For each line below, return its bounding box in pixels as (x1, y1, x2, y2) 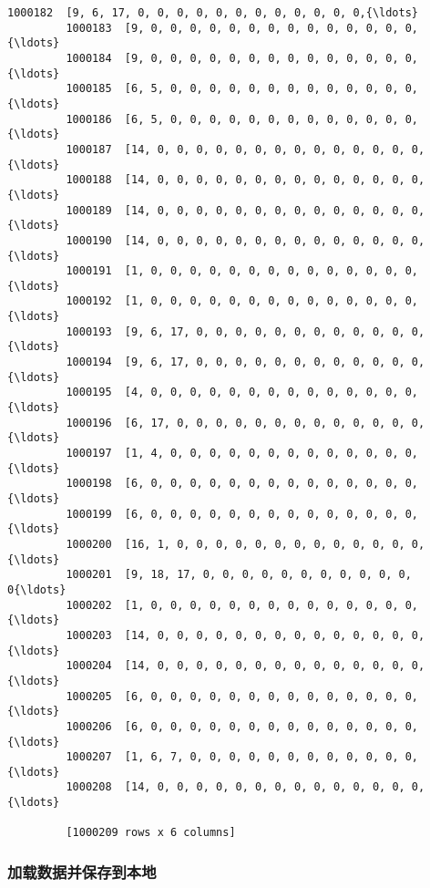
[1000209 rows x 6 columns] (66, 826, 236, 840)
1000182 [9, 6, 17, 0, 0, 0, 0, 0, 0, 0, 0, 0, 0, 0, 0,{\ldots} (7, 6, 419, 19)
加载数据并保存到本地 (7, 861, 157, 883)
